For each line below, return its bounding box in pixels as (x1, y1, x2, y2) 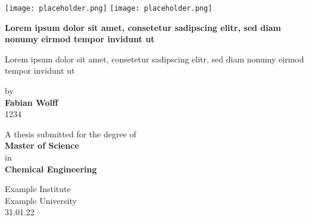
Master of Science (5, 139, 79, 152)
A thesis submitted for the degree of (5, 127, 136, 140)
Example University (5, 194, 77, 206)
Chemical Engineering (5, 162, 97, 175)
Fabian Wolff (5, 96, 58, 108)
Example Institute (5, 183, 71, 195)
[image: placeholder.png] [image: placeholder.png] (5, 4, 213, 12)
